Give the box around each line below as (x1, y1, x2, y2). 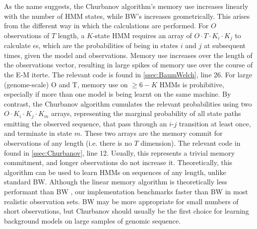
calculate (4, 40, 31, 51)
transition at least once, (179, 118, 251, 128)
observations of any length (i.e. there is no (4, 138, 132, 148)
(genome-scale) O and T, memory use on (4, 79, 128, 89)
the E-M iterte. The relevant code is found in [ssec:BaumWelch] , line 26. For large (4, 69, 253, 80)
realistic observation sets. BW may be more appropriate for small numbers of (4, 196, 239, 206)
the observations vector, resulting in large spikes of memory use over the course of (4, 59, 253, 70)
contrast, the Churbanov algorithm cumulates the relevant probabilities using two (4, 98, 252, 109)
